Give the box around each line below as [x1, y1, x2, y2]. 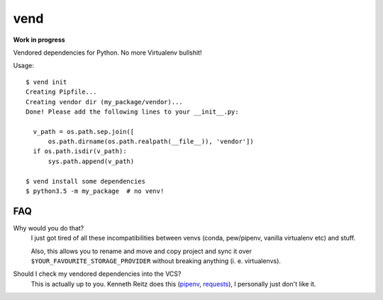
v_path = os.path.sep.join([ [33, 128, 135, 135]
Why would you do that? [13, 223, 84, 232]
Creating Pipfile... [26, 88, 97, 96]
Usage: [13, 61, 35, 70]
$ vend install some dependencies [26, 177, 145, 185]
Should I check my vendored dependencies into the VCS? [13, 270, 182, 278]
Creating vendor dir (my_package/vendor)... [26, 98, 184, 106]
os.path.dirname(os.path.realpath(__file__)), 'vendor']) [48, 138, 255, 145]
